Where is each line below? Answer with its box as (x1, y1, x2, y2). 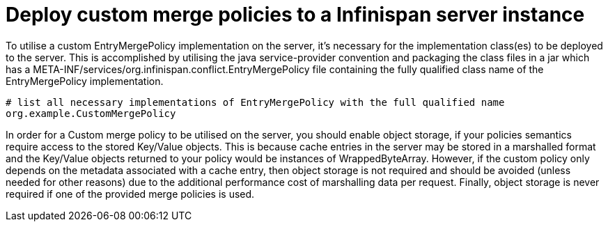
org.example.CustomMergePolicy (6, 107, 176, 119)
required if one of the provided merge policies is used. (6, 187, 255, 200)
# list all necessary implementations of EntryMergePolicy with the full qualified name (6, 96, 505, 108)
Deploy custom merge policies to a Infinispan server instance (6, 3, 585, 26)
